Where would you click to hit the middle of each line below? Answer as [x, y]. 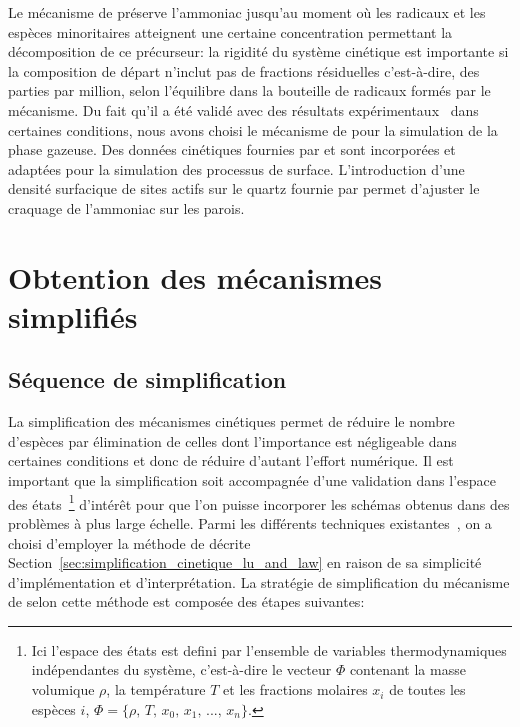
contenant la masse [407, 669]
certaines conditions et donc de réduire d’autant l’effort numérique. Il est [231, 460]
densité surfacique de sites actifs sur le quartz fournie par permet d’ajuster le [244, 188]
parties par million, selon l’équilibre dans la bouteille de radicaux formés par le [249, 90]
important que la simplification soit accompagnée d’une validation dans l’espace [252, 480]
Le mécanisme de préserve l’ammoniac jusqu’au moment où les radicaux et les [247, 12]
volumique [63, 689]
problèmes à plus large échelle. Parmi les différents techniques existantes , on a [250, 522]
